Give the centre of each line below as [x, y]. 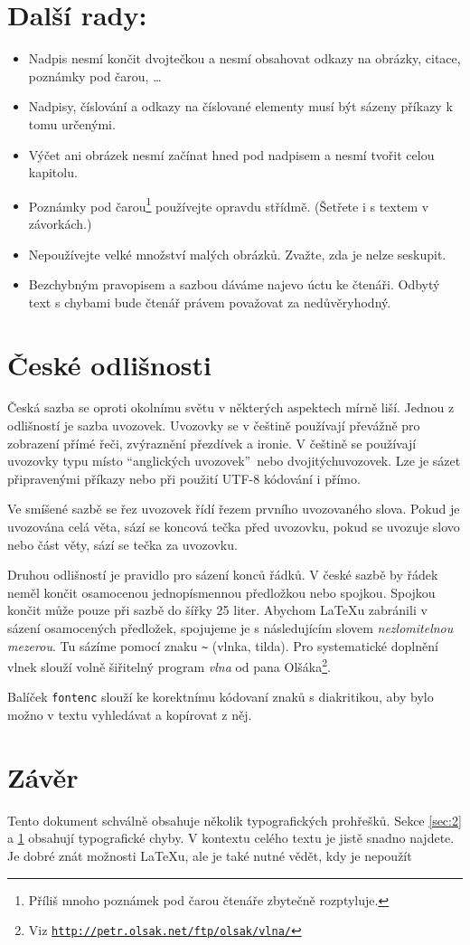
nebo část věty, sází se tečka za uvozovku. [122, 544]
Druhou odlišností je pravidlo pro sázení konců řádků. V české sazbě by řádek [223, 575]
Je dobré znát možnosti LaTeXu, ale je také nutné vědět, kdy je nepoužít [210, 856]
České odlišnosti [109, 364]
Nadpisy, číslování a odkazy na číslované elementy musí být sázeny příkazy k [240, 106]
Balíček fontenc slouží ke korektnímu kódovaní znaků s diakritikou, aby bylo [221, 697]
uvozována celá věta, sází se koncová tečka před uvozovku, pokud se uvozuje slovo [234, 526]
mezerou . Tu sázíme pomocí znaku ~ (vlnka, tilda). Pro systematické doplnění [223, 645]
